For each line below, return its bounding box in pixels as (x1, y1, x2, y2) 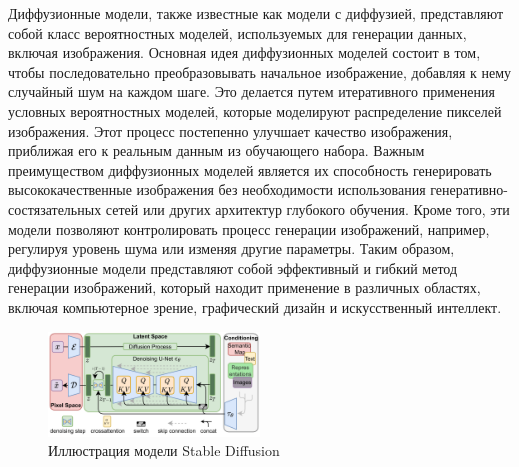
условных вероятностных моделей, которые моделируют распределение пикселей (8, 100, 502, 121)
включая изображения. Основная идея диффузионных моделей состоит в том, (8, 42, 481, 63)
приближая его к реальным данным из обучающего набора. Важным (8, 140, 425, 161)
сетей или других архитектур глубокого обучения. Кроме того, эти (105, 198, 510, 219)
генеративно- (430, 179, 509, 200)
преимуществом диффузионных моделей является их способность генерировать (8, 159, 492, 180)
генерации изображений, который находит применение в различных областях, (8, 277, 481, 298)
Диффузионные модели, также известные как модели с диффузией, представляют (8, 3, 504, 23)
